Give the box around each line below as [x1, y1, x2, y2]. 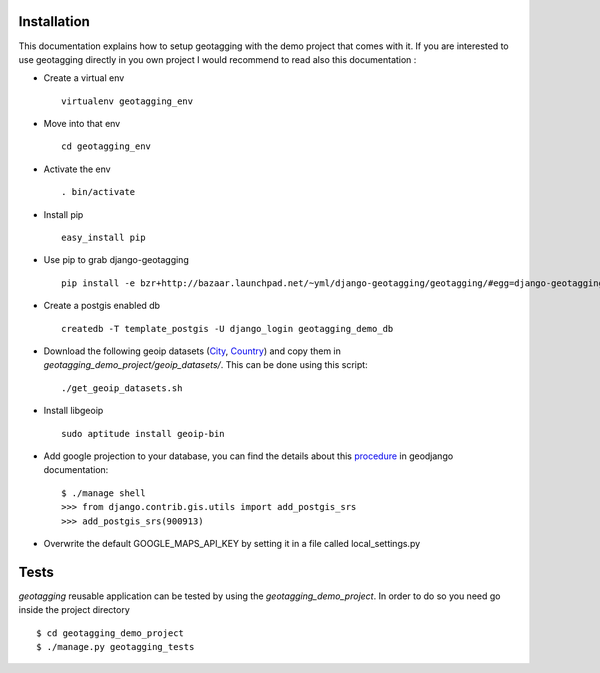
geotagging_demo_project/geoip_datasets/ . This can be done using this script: [43, 359, 369, 371]
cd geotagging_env [61, 141, 152, 152]
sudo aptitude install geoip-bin [61, 428, 225, 439]
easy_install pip [61, 232, 146, 244]
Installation [18, 13, 90, 30]
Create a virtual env [43, 72, 125, 84]
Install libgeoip [43, 405, 104, 417]
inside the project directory [18, 604, 130, 616]
